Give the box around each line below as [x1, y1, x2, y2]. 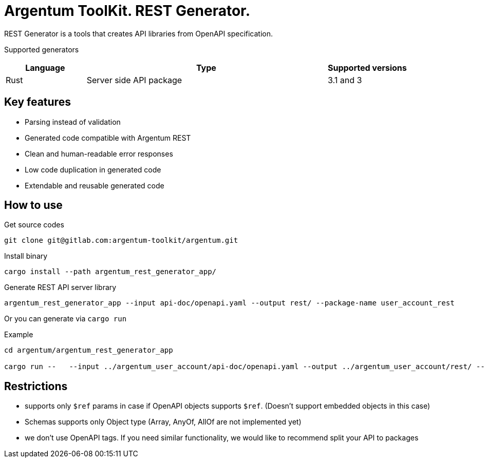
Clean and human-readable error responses [25, 149, 173, 158]
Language [25, 62, 65, 73]
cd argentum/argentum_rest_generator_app [4, 346, 173, 355]
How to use [4, 199, 63, 212]
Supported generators [4, 45, 79, 54]
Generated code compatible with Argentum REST [25, 133, 191, 142]
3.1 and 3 [328, 74, 362, 85]
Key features [4, 95, 71, 109]
